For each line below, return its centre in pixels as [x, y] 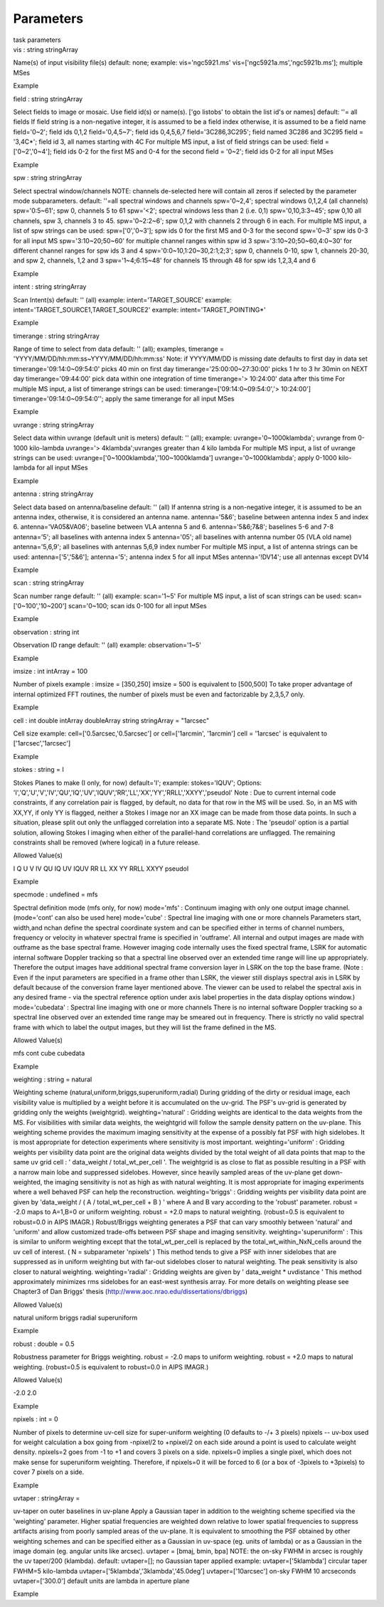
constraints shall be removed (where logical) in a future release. [107, 842]
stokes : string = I [38, 770]
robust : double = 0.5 [44, 1344]
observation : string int [46, 632]
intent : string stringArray [50, 287]
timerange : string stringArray [56, 336]
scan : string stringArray [49, 583]
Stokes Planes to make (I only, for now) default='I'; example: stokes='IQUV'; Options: [138, 783]
